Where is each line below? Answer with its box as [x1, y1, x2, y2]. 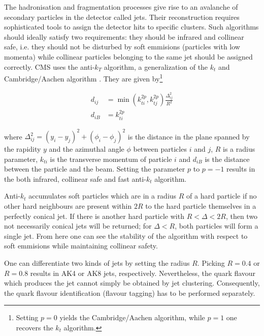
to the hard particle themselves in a [145, 201, 256, 211]
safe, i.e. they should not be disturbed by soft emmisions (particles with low [4, 41, 240, 52]
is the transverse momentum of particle [50, 153, 172, 164]
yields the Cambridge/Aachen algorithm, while [59, 312, 205, 323]
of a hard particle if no [186, 190, 257, 201]
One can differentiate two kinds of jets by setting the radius [4, 258, 190, 268]
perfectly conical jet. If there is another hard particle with [4, 210, 184, 221]
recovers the [16, 322, 53, 332]
